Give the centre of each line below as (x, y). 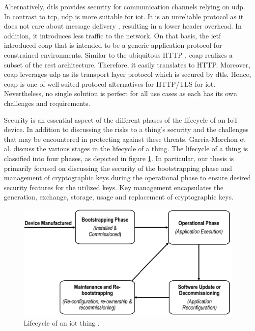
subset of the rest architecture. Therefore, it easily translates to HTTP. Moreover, (127, 64)
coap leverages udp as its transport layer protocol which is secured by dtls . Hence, (127, 74)
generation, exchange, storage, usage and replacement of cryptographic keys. (119, 197)
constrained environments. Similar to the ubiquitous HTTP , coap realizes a (118, 54)
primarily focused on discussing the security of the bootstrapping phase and (118, 168)
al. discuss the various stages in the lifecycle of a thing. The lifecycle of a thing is (126, 149)
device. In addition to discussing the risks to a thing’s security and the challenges (126, 129)
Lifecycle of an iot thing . (62, 322)
